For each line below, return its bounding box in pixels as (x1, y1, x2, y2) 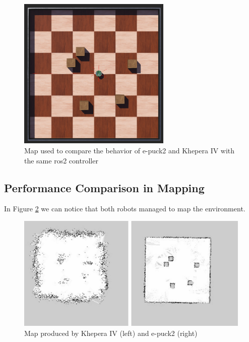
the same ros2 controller (24, 155, 98, 165)
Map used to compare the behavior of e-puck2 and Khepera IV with (24, 145, 235, 155)
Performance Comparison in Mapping (4, 180, 205, 195)
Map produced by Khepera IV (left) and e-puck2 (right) (24, 327, 198, 338)
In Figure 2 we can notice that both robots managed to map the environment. (4, 203, 245, 214)
